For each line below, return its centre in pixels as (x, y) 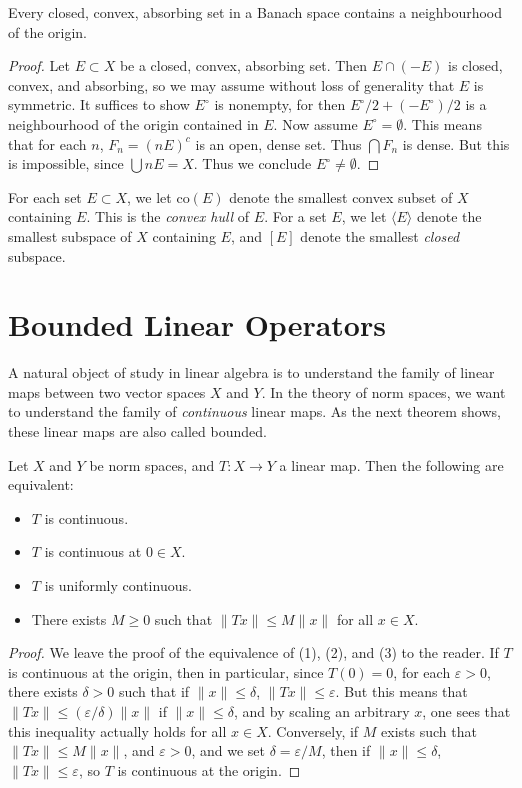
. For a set (295, 216)
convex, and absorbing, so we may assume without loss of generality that (231, 84)
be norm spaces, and (152, 464)
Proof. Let (39, 65)
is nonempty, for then (280, 104)
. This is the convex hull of (168, 216)
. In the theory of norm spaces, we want (383, 391)
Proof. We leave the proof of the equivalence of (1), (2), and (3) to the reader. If (253, 652)
